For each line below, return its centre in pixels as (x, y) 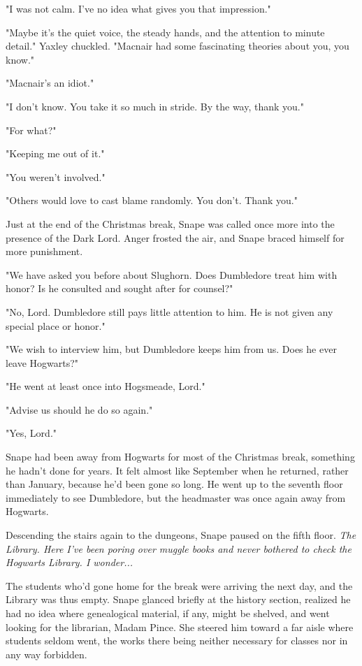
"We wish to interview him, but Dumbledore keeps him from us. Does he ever (171, 349)
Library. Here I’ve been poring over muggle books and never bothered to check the (179, 548)
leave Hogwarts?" (42, 362)
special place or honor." (56, 325)
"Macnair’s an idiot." (50, 83)
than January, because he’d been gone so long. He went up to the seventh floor (174, 484)
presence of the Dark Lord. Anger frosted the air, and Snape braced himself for (175, 237)
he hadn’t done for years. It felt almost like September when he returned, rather (177, 470)
